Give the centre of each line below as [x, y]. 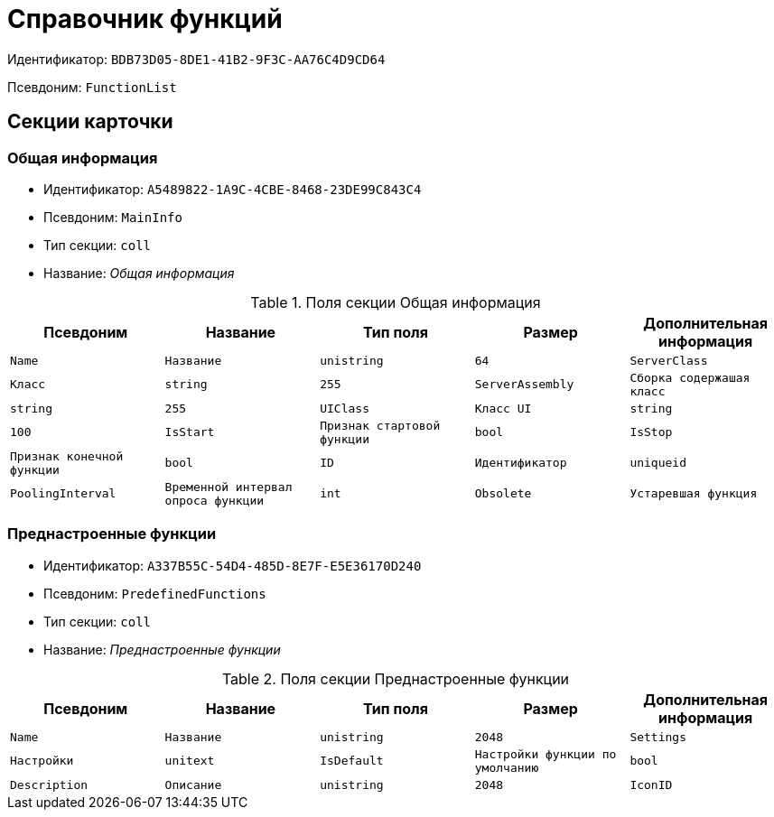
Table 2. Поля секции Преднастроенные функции [396, 678]
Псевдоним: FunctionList [92, 87]
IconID [651, 785]
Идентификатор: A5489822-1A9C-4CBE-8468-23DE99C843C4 [233, 189]
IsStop [651, 432]
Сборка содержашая [690, 377]
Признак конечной [67, 456]
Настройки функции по [546, 754]
